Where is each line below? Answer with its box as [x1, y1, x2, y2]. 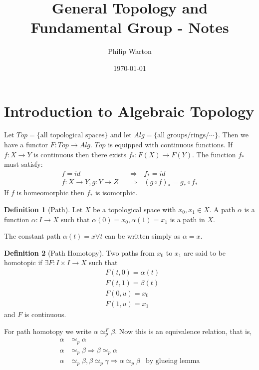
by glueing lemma [146, 358, 200, 365]
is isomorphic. [95, 187, 138, 198]
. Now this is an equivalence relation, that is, [115, 326, 252, 336]
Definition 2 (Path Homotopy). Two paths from [4, 247, 155, 258]
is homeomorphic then [16, 187, 84, 198]
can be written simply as [105, 231, 181, 241]
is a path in [170, 214, 205, 224]
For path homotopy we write [4, 326, 91, 336]
